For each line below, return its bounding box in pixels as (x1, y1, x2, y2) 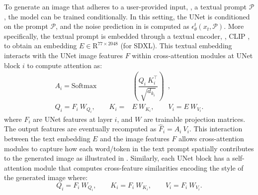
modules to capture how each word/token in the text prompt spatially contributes (4, 143, 254, 153)
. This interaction (189, 123, 243, 134)
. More (224, 21, 244, 31)
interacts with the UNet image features (4, 50, 123, 60)
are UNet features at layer (33, 113, 112, 124)
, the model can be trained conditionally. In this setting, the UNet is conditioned (4, 11, 250, 21)
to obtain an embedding (4, 40, 77, 51)
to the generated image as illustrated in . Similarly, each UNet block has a (4, 153, 230, 163)
